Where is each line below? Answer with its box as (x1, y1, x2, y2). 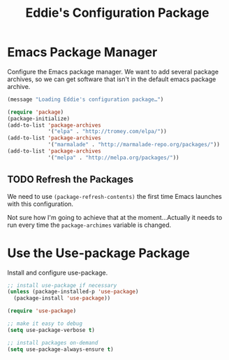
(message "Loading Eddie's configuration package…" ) (7, 96, 164, 103)
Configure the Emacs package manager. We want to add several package (7, 67, 219, 76)
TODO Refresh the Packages (7, 174, 134, 186)
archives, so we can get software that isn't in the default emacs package (7, 75, 216, 83)
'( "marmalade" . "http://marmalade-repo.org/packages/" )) (47, 141, 220, 148)
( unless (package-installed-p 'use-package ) (7, 289, 139, 296)
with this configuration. (7, 200, 74, 208)
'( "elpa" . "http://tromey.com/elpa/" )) (47, 128, 168, 135)
